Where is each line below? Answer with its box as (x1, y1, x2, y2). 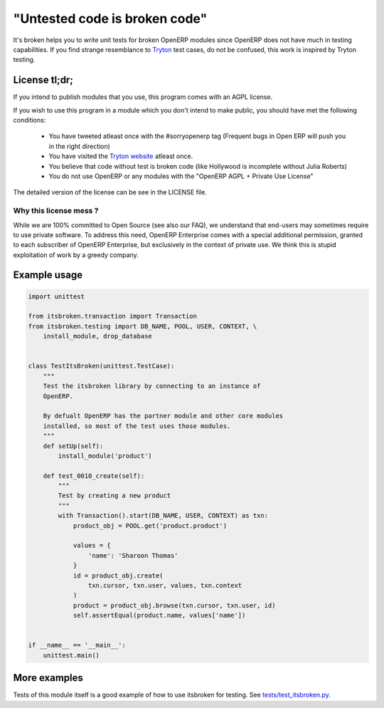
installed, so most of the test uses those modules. (43, 422, 231, 430)
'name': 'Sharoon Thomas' (87, 551, 178, 559)
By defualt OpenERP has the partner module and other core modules (43, 412, 284, 420)
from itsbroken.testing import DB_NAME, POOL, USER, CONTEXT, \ (28, 322, 257, 330)
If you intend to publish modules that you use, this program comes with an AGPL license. (13, 93, 273, 101)
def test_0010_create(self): (43, 472, 145, 480)
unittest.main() (43, 651, 100, 659)
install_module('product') (58, 452, 152, 459)
